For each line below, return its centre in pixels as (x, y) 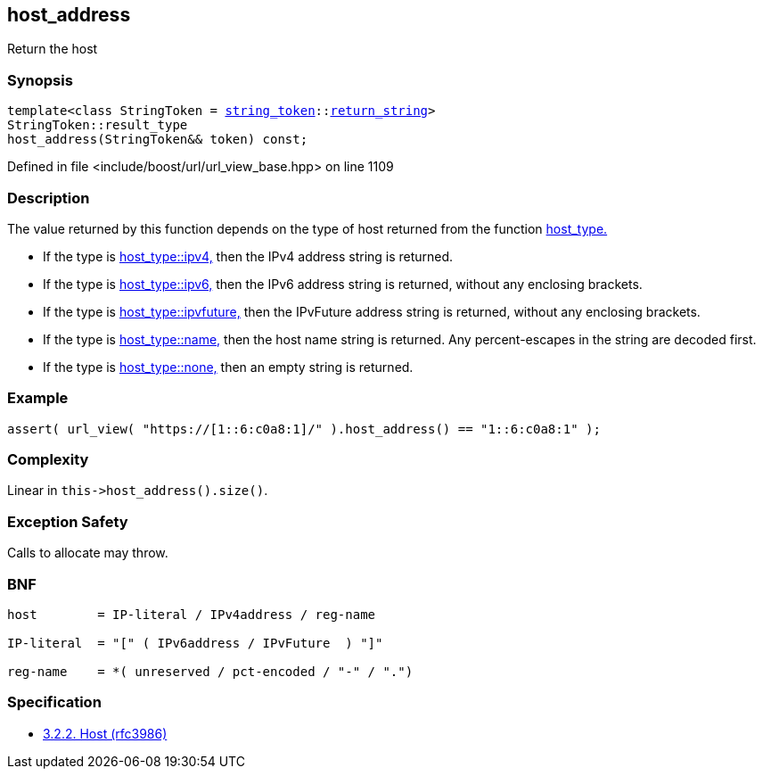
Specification (54, 702)
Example (38, 398)
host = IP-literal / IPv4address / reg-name (192, 614)
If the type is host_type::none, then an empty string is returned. (228, 367)
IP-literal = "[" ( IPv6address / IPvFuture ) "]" (195, 643)
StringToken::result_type (98, 125)
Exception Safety (68, 521)
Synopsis (40, 80)
